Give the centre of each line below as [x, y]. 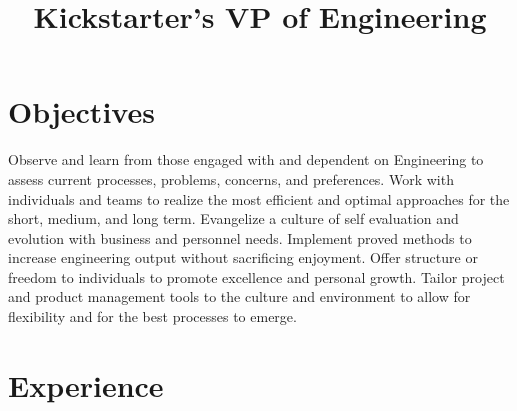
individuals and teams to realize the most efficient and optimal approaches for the [259, 198]
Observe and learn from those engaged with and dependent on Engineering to [246, 159]
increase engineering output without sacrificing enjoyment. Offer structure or [243, 257]
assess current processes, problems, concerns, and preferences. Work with [231, 178]
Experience [86, 384]
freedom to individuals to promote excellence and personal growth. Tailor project [256, 276]
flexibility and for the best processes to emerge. [152, 316]
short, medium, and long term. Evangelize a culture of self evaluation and [233, 218]
